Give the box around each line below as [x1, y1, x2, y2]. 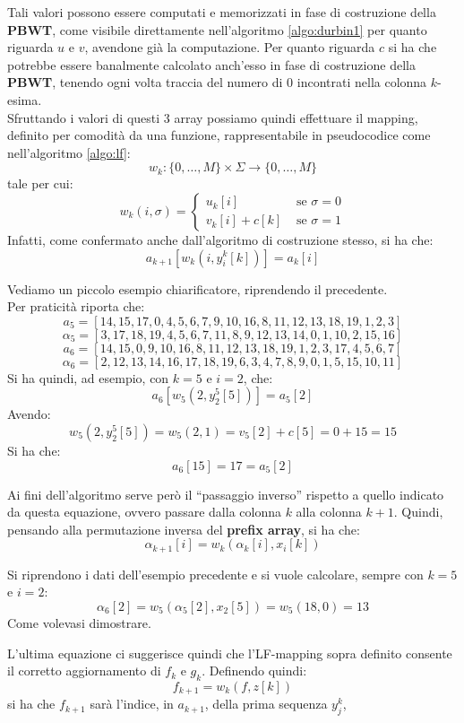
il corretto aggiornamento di [7, 661, 161, 680]
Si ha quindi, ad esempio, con [7, 368, 169, 387]
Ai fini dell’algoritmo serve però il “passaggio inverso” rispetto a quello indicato [7, 484, 444, 503]
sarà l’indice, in [90, 694, 174, 713]
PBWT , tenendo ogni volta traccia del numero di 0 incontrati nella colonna [7, 73, 427, 91]
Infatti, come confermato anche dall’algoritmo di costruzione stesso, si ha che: [7, 230, 434, 248]
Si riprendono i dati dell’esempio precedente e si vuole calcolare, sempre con [7, 564, 424, 583]
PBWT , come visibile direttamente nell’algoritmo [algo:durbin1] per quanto [7, 20, 427, 39]
